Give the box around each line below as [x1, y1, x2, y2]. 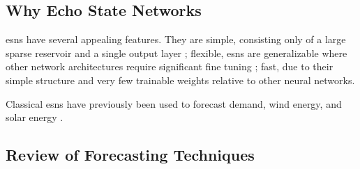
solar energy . [6, 110, 63, 124]
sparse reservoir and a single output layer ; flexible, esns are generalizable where [6, 45, 347, 60]
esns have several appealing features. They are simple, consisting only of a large [6, 32, 346, 47]
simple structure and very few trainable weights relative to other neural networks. [6, 72, 355, 87]
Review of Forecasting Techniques [6, 144, 255, 166]
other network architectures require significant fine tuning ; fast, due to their [6, 59, 333, 74]
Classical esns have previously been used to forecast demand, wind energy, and [6, 96, 342, 111]
